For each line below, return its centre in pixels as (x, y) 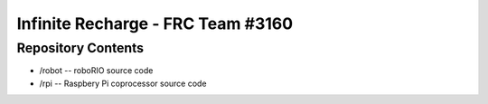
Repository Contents (80, 48)
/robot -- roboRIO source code (96, 71)
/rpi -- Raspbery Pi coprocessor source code (123, 83)
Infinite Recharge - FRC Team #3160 (155, 24)
